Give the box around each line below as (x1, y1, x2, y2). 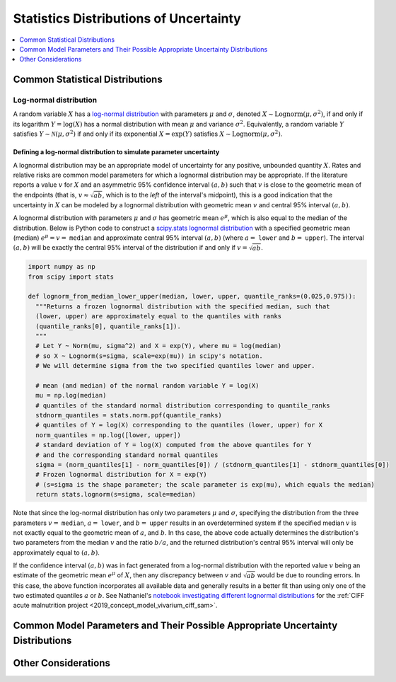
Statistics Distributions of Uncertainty (13, 11, 242, 26)
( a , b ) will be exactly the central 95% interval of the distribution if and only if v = (13, 243, 248, 252)
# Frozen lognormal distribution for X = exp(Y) (35, 470, 208, 479)
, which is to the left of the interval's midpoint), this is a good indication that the (102, 190, 332, 199)
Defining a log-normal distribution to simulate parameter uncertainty (13, 148, 220, 156)
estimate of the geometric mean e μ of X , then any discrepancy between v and (13, 570, 242, 579)
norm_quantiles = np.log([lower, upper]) (35, 431, 182, 439)
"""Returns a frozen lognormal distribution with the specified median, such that (35, 302, 330, 311)
